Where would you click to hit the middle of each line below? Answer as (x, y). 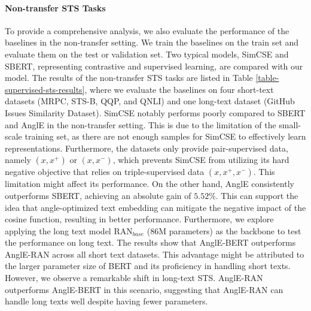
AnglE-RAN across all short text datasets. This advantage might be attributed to (155, 254)
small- (290, 124)
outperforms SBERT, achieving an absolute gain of (98, 195)
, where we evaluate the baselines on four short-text (179, 89)
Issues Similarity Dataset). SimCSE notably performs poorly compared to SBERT (155, 112)
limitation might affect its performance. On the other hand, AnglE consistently (150, 184)
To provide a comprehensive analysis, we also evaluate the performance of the (147, 30)
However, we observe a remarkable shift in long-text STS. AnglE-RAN (134, 278)
